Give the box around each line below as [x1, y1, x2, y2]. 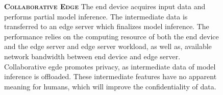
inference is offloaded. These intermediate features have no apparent [4, 71, 217, 82]
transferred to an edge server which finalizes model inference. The [4, 21, 209, 32]
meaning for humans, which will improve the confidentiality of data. [4, 81, 216, 91]
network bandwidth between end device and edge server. [4, 51, 181, 61]
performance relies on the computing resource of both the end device [4, 31, 219, 41]
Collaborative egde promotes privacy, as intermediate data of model [4, 61, 216, 72]
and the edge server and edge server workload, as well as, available [4, 41, 212, 52]
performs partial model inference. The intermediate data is [4, 11, 188, 21]
